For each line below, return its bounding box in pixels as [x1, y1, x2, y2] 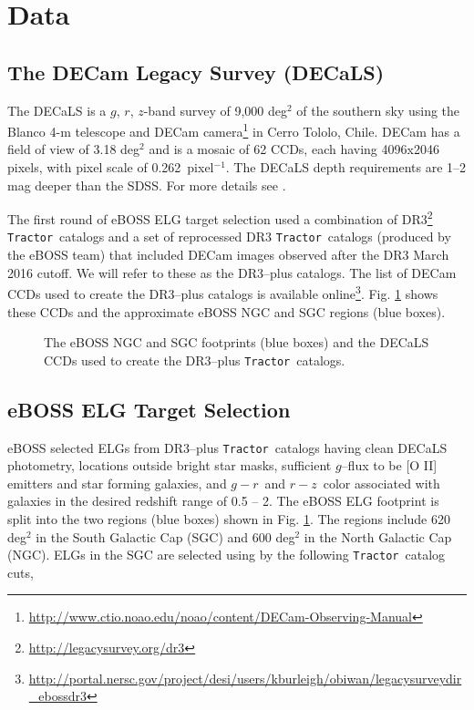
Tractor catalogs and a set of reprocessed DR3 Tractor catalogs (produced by [7, 227, 451, 246]
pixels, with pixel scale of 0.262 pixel [7, 158, 214, 177]
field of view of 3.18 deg [7, 139, 140, 159]
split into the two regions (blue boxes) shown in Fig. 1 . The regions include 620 [7, 509, 450, 529]
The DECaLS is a [7, 100, 107, 119]
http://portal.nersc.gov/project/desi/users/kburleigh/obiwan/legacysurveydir [28, 668, 462, 687]
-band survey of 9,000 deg [143, 100, 287, 119]
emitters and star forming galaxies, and [7, 473, 227, 492]
